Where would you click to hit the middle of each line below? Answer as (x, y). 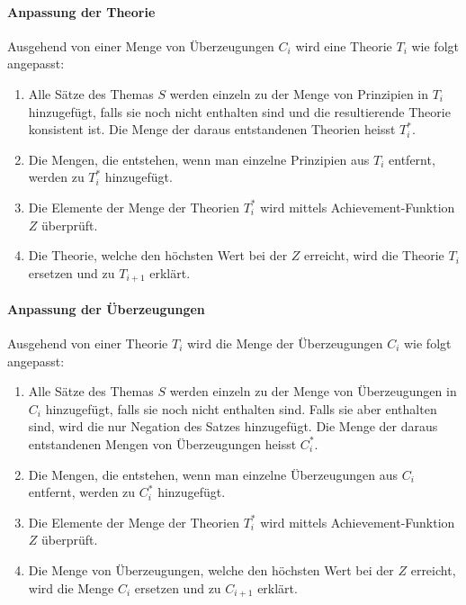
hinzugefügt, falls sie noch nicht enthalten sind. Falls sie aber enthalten (241, 408)
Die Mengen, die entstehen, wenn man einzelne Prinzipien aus (199, 159)
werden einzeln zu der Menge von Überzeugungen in (313, 391)
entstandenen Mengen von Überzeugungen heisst (162, 443)
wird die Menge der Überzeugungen (285, 343)
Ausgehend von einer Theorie (88, 343)
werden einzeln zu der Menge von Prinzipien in (299, 93)
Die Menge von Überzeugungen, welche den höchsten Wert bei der (211, 569)
